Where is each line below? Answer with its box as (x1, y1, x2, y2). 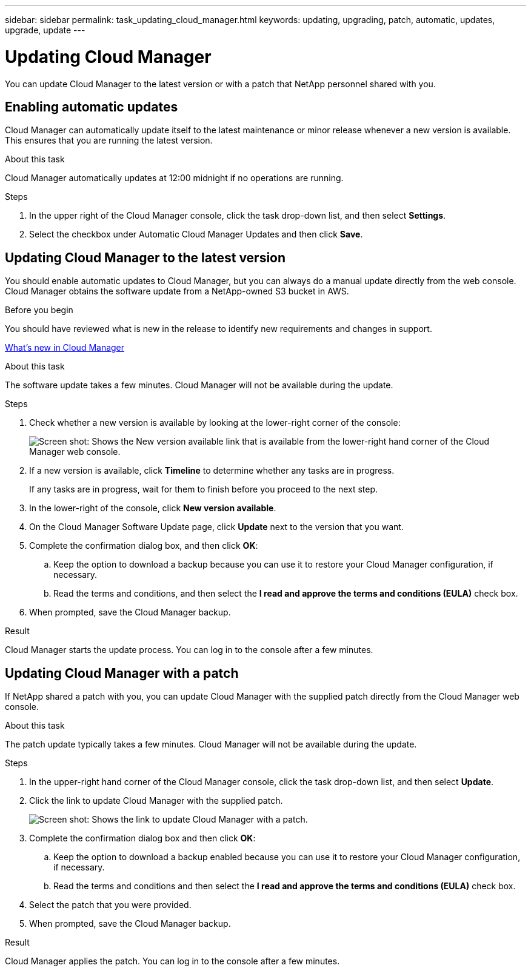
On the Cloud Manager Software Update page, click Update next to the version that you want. (29, 522, 404, 532)
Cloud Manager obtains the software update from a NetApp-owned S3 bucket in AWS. (5, 286, 349, 297)
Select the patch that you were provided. (29, 900, 192, 910)
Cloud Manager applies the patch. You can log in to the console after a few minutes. (5, 956, 340, 967)
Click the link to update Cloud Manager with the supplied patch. (29, 795, 283, 806)
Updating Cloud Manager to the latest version (5, 250, 286, 265)
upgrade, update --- (5, 25, 85, 35)
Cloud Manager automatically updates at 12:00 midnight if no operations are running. (5, 173, 344, 184)
